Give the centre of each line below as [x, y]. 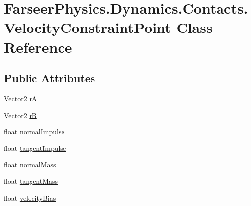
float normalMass [30, 164]
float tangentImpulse [35, 148]
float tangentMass [31, 181]
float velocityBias [30, 197]
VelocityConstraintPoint [88, 27]
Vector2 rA [21, 98]
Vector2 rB [20, 115]
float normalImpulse [34, 132]
